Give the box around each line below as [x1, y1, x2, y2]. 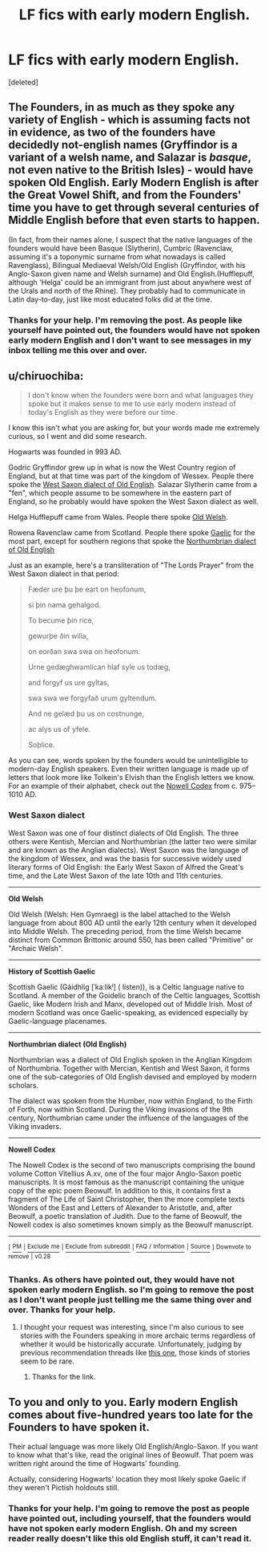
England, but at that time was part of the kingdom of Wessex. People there [8, 471, 255, 481]
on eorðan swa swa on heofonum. [27, 647, 141, 656]
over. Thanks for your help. [8, 1304, 116, 1315]
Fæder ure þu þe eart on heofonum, [27, 584, 147, 595]
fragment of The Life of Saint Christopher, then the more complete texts [8, 1194, 246, 1204]
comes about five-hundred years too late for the [8, 1408, 254, 1421]
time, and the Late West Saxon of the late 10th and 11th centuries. [8, 871, 223, 880]
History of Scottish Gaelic [8, 966, 96, 976]
